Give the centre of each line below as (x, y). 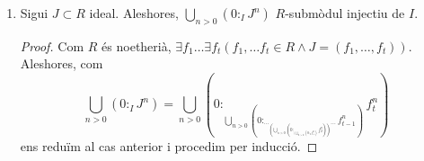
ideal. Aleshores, (134, 13)
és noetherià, (137, 45)
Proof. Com (52, 45)
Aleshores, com (62, 63)
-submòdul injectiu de (345, 13)
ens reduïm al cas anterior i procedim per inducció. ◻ (169, 145)
